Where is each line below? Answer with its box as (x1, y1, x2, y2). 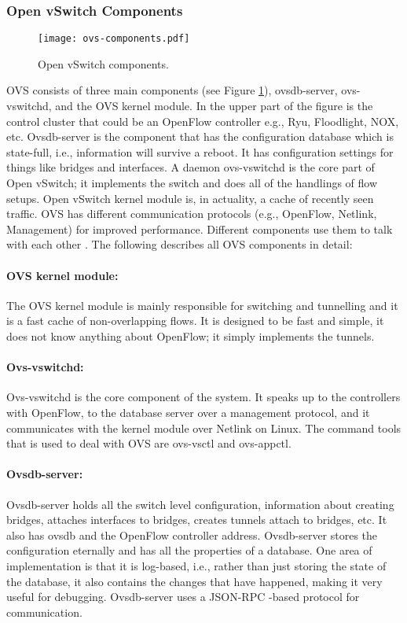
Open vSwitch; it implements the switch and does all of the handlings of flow (6, 175, 378, 191)
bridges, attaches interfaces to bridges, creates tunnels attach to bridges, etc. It (6, 511, 387, 528)
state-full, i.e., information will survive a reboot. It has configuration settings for (6, 143, 394, 160)
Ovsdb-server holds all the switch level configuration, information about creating (6, 496, 394, 512)
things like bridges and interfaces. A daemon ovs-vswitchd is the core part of (6, 159, 375, 175)
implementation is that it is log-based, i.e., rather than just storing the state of (6, 557, 387, 573)
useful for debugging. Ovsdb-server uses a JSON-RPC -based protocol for (6, 588, 360, 605)
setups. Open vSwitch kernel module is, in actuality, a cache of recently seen (6, 190, 374, 206)
